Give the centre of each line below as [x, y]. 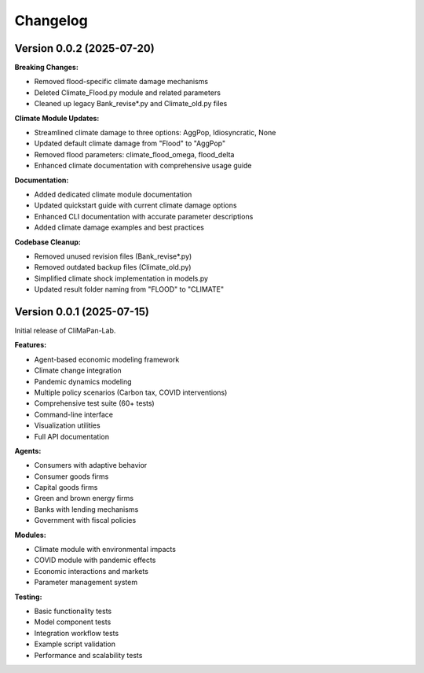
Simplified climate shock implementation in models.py [121, 278]
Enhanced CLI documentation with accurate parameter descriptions [144, 216]
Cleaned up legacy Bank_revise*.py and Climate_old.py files [131, 104]
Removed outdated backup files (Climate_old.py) [113, 267]
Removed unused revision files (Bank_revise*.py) [113, 256]
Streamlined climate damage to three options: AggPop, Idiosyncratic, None [155, 133]
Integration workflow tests [77, 633]
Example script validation [75, 644]
